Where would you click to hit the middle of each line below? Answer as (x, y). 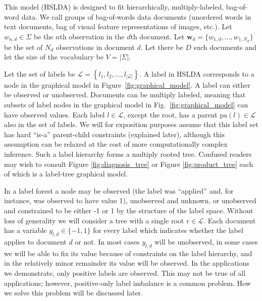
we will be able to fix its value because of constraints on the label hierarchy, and (128, 253)
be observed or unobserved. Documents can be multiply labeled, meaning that (125, 95)
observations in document (95, 47)
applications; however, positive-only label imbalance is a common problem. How (127, 283)
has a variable (25, 230)
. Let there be (162, 47)
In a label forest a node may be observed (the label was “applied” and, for (119, 190)
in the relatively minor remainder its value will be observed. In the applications (127, 263)
